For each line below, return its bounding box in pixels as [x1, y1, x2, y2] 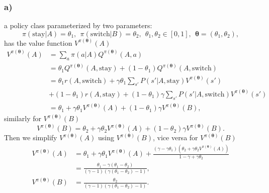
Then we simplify [4, 132, 57, 143]
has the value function [4, 37, 72, 48]
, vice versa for [152, 132, 198, 143]
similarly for [4, 113, 42, 124]
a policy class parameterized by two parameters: [4, 20, 152, 31]
